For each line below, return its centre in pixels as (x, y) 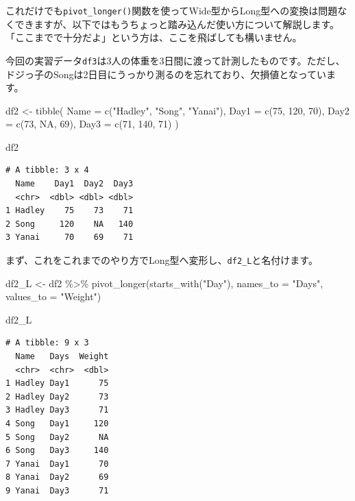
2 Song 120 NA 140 (70, 224)
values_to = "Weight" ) (53, 296)
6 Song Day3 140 (57, 451)
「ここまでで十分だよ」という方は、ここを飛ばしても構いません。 (154, 37)
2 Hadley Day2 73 (57, 396)
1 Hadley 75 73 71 (70, 211)
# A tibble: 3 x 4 (47, 170)
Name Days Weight (62, 357)
